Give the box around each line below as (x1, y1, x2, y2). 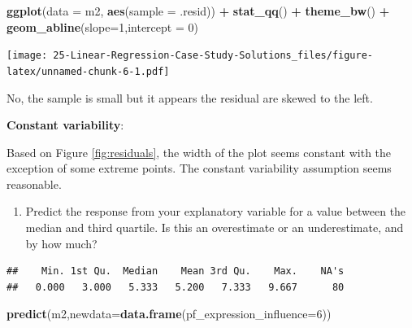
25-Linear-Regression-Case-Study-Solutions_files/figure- (53, 50, 374, 62)
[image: (7, 50, 48, 62)
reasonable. (7, 175, 62, 192)
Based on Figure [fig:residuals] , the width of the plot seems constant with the (7, 143, 392, 160)
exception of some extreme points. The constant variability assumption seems (7, 160, 392, 177)
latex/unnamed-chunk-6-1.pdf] (7, 65, 170, 77)
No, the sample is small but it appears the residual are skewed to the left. (7, 89, 373, 106)
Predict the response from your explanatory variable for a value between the (25, 203, 406, 220)
